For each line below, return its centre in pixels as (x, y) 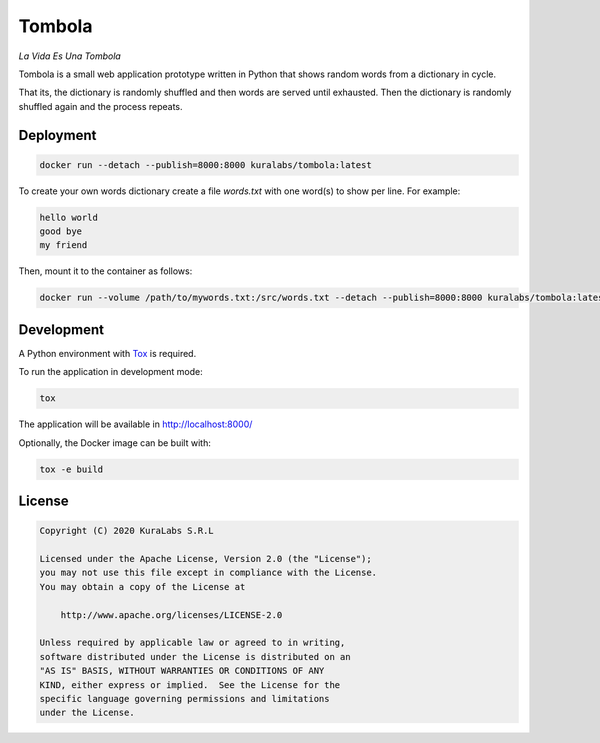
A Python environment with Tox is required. (107, 353)
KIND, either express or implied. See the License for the (190, 684)
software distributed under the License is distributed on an (195, 656)
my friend (63, 245)
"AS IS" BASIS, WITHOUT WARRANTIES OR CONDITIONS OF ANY (182, 671)
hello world (69, 217)
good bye (61, 231)
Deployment (57, 135)
